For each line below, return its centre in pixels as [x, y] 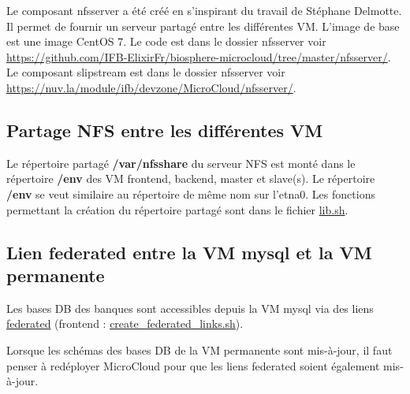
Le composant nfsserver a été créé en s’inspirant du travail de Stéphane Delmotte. [204, 10]
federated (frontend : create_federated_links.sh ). [125, 323]
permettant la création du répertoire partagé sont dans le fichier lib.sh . [177, 209]
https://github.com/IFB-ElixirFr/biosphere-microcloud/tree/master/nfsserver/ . [199, 56]
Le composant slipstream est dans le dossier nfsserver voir [146, 72]
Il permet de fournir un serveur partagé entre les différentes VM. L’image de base [203, 26]
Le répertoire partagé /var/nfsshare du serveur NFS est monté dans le [181, 163]
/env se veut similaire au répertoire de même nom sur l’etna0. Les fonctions [191, 193]
